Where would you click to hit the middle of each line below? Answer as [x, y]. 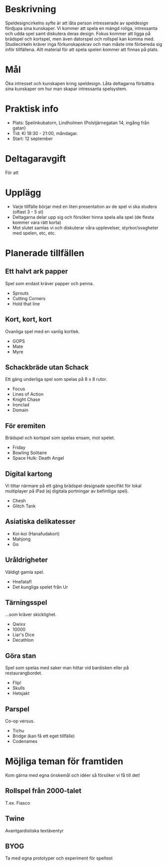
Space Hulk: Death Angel [38, 458]
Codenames [25, 741]
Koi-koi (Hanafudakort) [36, 533]
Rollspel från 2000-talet [43, 791]
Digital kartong [29, 474]
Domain [20, 410]
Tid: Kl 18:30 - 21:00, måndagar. [45, 133]
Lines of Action [28, 394]
